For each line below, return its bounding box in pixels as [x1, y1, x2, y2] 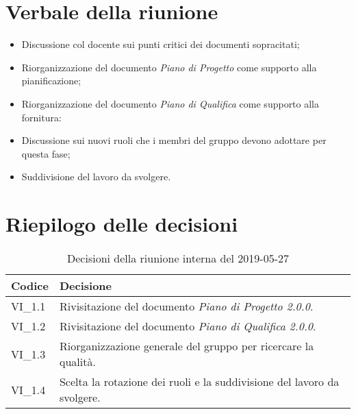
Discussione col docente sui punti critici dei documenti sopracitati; [21, 37, 300, 51]
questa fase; [21, 146, 71, 160]
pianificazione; [21, 73, 81, 88]
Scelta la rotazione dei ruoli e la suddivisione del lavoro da [59, 374, 340, 389]
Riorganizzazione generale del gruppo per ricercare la [59, 338, 314, 354]
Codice [11, 278, 49, 293]
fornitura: [21, 110, 62, 124]
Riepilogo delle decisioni [5, 210, 238, 238]
